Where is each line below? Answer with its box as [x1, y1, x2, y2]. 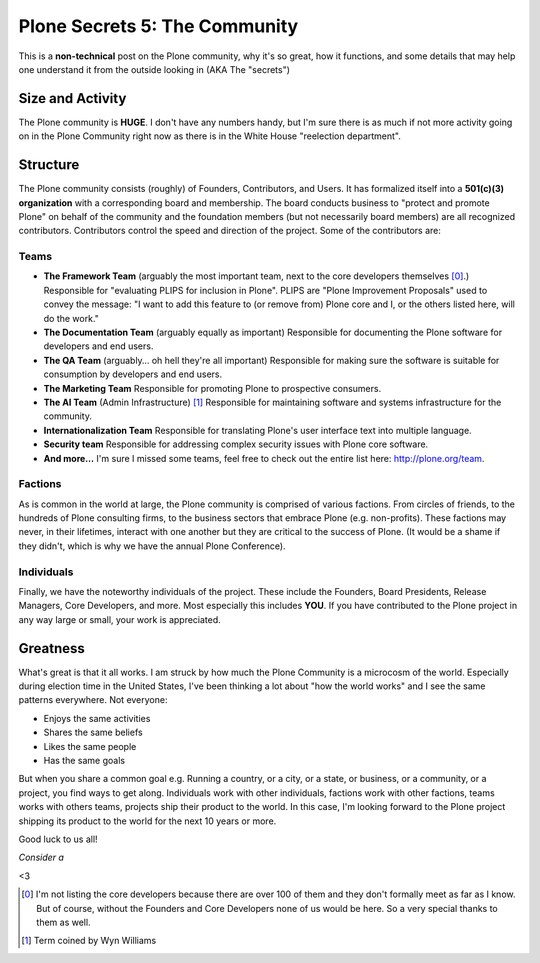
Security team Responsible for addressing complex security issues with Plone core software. [43, 438, 429, 450]
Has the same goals [43, 755, 125, 767]
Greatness [18, 640, 85, 657]
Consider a [18, 851, 65, 864]
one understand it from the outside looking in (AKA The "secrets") [18, 63, 290, 75]
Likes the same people [43, 740, 137, 752]
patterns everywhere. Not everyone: [18, 694, 168, 706]
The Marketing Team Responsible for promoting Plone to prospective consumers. [43, 382, 382, 394]
